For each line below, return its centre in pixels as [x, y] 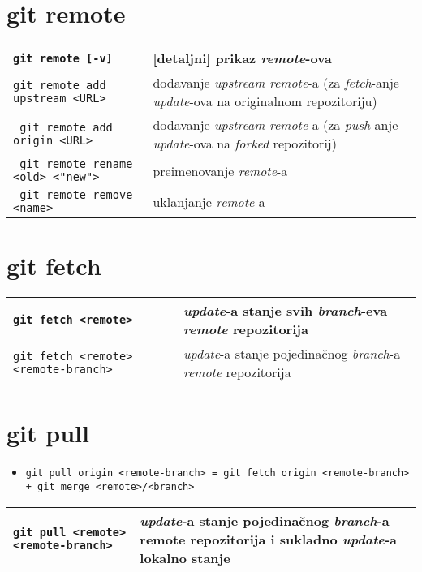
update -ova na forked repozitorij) [245, 144]
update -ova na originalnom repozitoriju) [265, 101]
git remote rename [76, 164]
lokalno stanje [185, 557]
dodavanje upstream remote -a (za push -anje [276, 125]
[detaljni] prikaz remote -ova [242, 58]
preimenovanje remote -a [220, 170]
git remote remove [76, 195]
